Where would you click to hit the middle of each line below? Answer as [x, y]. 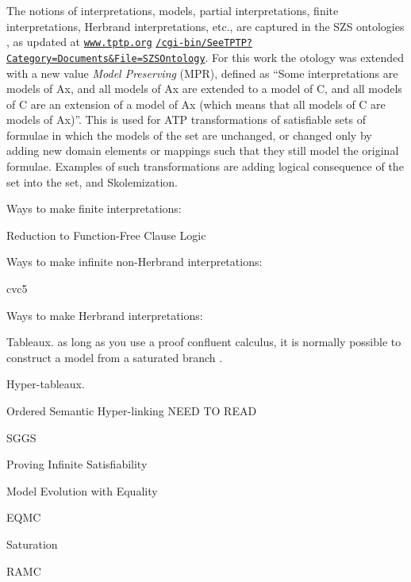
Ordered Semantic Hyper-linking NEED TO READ [132, 410]
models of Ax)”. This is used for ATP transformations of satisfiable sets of [186, 119]
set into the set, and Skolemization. [92, 181]
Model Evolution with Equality [82, 490]
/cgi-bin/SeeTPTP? [204, 43]
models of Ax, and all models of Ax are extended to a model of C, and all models [204, 89]
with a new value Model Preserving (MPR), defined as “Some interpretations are [202, 73]
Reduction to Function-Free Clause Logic [106, 235]
